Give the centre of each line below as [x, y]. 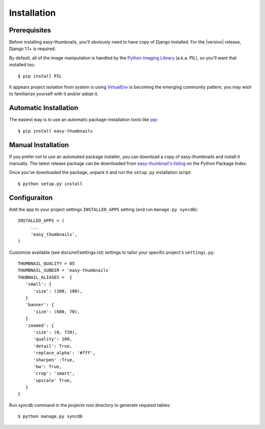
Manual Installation [39, 145]
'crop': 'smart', [54, 374]
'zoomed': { [40, 325]
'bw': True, [48, 366]
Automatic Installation [44, 108]
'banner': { [40, 305]
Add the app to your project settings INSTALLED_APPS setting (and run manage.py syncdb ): [104, 209]
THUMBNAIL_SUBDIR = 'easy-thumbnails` [65, 270]
